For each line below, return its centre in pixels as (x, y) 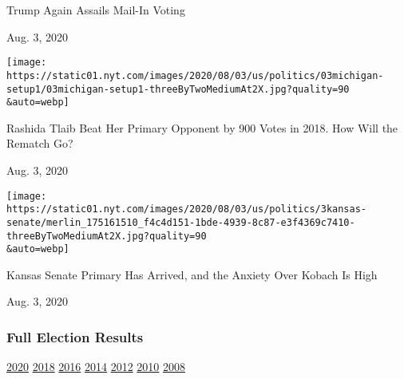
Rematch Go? (40, 143)
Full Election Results (75, 336)
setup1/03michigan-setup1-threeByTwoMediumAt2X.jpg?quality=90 (178, 89)
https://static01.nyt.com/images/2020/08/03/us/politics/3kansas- (187, 209)
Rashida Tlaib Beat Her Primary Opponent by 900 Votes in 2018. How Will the (202, 127)
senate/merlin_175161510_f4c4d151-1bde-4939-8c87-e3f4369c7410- (181, 222)
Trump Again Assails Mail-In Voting (96, 10)
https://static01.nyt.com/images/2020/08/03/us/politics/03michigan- (195, 75)
